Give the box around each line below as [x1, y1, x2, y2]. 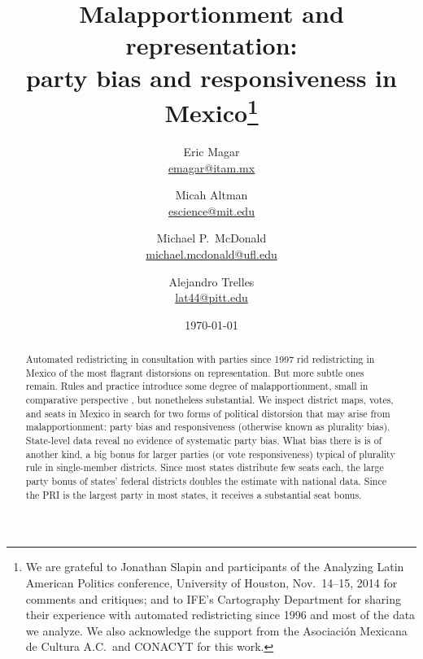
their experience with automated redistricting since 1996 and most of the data [25, 606, 416, 623]
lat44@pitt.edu [175, 289, 248, 306]
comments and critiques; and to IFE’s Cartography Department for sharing [25, 590, 401, 607]
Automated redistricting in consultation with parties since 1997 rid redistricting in [25, 352, 375, 366]
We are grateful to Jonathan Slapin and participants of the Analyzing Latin [25, 558, 404, 575]
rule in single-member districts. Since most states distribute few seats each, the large [25, 460, 384, 474]
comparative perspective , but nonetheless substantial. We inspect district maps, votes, [25, 393, 394, 407]
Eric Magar [183, 143, 240, 160]
